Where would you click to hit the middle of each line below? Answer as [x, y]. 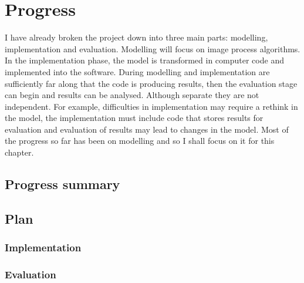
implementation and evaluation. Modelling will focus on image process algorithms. [153, 48]
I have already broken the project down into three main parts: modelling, [136, 37]
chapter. [19, 152]
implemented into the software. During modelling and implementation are [137, 71]
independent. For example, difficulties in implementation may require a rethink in [151, 106]
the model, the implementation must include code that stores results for [134, 118]
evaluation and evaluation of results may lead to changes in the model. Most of [147, 129]
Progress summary [63, 184]
